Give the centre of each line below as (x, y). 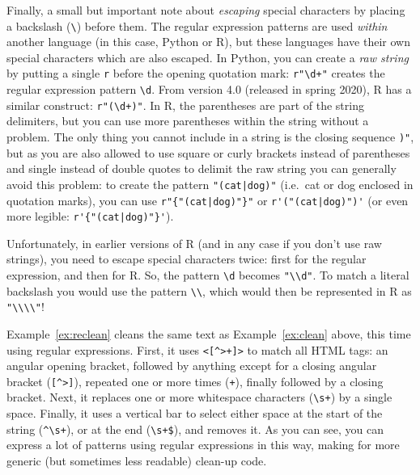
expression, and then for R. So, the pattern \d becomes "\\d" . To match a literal (208, 275)
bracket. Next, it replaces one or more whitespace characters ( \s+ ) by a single (199, 397)
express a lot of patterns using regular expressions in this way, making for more (203, 445)
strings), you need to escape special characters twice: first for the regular (187, 259)
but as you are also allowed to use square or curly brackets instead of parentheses (208, 152)
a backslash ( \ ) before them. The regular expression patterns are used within (197, 25)
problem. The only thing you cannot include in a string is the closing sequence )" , (210, 137)
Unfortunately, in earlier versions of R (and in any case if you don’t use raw (194, 243)
